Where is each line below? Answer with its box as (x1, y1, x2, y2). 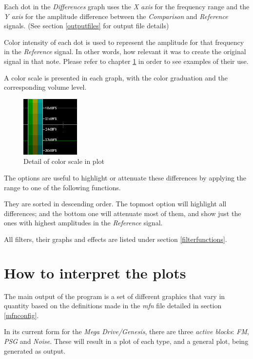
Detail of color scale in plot (23, 156, 104, 166)
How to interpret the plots (4, 262, 186, 282)
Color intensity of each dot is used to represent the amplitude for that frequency (4, 37, 244, 47)
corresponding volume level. (4, 82, 87, 92)
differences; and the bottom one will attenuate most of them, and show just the (4, 208, 241, 218)
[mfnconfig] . (4, 310, 39, 320)
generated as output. (4, 345, 66, 356)
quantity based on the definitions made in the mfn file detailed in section (4, 300, 222, 311)
